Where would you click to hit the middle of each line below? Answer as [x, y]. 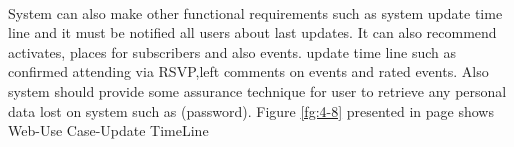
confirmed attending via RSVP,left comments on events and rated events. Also [248, 71]
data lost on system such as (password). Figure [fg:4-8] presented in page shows [251, 110]
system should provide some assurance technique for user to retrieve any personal [257, 90]
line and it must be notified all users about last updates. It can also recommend [252, 32]
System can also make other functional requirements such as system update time [255, 12]
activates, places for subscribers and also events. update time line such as [232, 51]
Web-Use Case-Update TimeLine [108, 130]
